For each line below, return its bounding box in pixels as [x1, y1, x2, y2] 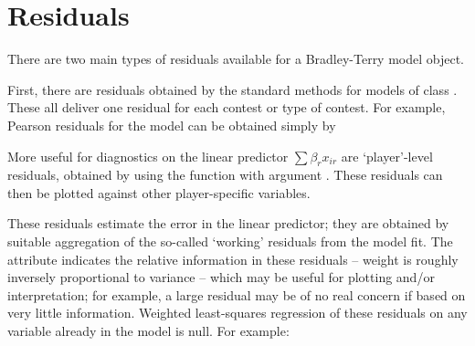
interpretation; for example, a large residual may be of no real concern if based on [7, 285, 466, 304]
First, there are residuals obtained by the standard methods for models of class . [7, 79, 458, 99]
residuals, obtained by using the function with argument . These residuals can [7, 165, 443, 184]
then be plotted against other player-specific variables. [7, 183, 311, 202]
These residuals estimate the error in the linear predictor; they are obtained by [7, 214, 449, 233]
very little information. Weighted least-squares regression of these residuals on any [7, 303, 468, 322]
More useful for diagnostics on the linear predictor [7, 146, 289, 165]
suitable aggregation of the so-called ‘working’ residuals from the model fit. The [7, 232, 453, 251]
